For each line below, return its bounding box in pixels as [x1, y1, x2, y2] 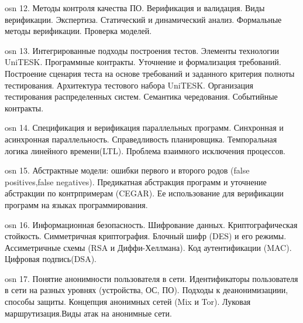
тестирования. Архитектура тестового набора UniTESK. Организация [5, 79, 253, 91]
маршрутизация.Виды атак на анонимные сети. [5, 307, 172, 319]
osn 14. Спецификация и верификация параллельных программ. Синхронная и [5, 121, 284, 134]
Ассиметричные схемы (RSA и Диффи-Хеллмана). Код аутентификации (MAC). [5, 241, 292, 253]
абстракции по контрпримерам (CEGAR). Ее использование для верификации [5, 187, 284, 199]
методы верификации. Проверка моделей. [5, 25, 152, 37]
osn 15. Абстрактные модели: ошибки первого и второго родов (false [5, 164, 250, 176]
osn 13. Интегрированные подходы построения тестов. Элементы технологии [5, 44, 280, 56]
